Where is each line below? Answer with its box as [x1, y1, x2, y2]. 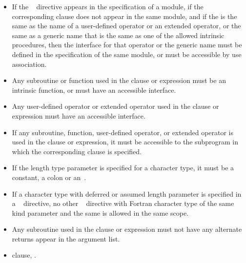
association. [12, 59, 47, 69]
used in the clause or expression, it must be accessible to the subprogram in [12, 137, 238, 147]
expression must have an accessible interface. [12, 110, 145, 121]
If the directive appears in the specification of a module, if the [12, 1, 204, 11]
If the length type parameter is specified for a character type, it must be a [12, 162, 234, 173]
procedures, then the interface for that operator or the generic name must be [12, 40, 242, 50]
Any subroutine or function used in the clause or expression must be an [12, 75, 226, 85]
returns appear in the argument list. [12, 233, 120, 243]
